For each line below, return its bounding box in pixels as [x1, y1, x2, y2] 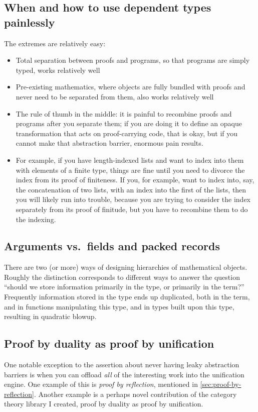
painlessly [4, 14, 55, 30]
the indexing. [16, 214, 56, 224]
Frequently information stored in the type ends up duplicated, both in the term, [4, 291, 250, 302]
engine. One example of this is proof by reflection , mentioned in [4, 379, 198, 389]
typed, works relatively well [16, 64, 100, 75]
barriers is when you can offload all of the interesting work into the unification [4, 369, 244, 379]
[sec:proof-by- [200, 379, 241, 389]
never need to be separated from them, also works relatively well [16, 91, 214, 101]
